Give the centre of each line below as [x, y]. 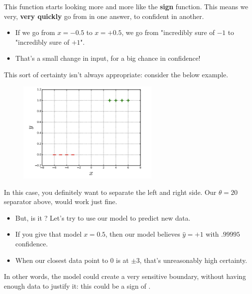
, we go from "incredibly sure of [168, 32]
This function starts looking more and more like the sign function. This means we [126, 6]
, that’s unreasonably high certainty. [193, 260]
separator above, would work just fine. [61, 201]
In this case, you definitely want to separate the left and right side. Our [110, 192]
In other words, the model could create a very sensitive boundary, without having [125, 276]
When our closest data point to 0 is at [72, 260]
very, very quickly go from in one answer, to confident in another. [104, 16]
